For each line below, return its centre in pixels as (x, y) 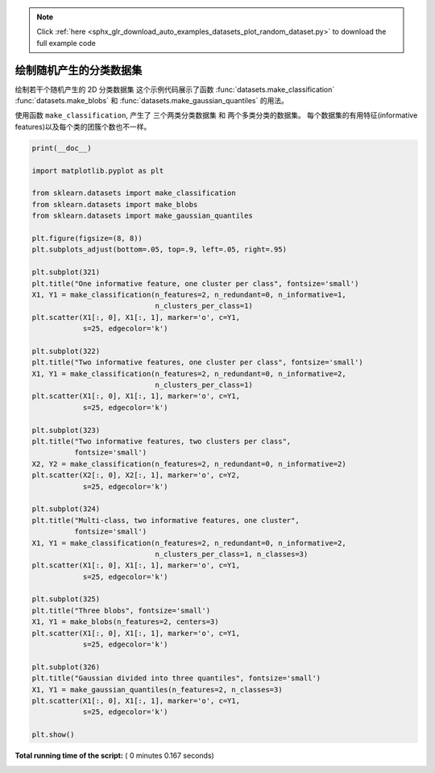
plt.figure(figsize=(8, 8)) (87, 238)
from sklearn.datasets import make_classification (134, 193)
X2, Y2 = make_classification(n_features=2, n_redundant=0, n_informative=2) (189, 464)
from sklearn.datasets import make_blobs (115, 204)
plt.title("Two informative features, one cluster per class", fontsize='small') (198, 362)
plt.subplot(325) (66, 599)
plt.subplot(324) (66, 509)
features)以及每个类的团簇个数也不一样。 (83, 127)
